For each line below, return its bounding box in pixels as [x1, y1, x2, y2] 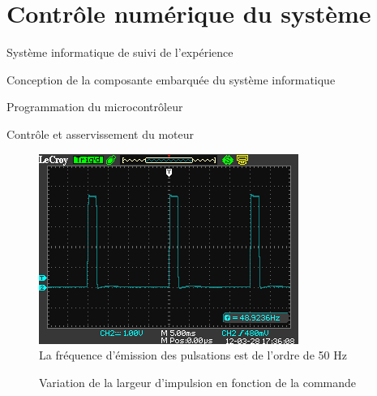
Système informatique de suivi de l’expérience [6, 44, 233, 61]
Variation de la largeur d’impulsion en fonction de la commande [39, 373, 357, 390]
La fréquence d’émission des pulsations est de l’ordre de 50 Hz [39, 346, 347, 364]
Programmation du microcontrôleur [6, 98, 183, 115]
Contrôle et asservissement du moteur [6, 125, 194, 142]
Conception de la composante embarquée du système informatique [6, 71, 336, 88]
